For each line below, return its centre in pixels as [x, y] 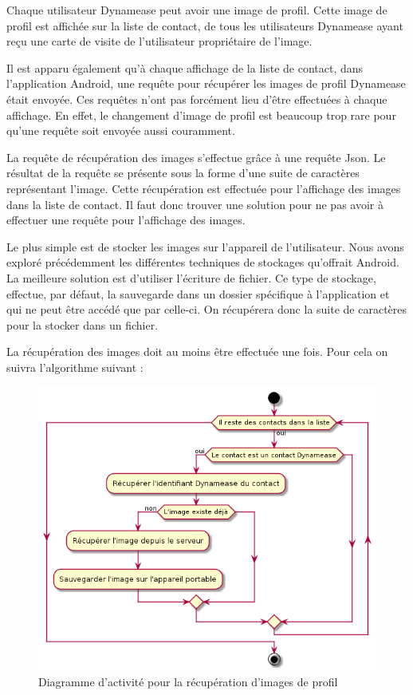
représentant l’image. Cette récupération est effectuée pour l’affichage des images [204, 188]
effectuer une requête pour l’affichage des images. [126, 220]
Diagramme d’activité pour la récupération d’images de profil [188, 682]
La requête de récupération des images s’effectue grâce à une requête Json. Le [196, 157]
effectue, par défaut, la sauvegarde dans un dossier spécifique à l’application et [198, 293]
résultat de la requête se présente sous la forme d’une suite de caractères [183, 173]
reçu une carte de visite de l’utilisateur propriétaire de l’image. [159, 41]
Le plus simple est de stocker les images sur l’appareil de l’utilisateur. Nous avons [205, 246]
